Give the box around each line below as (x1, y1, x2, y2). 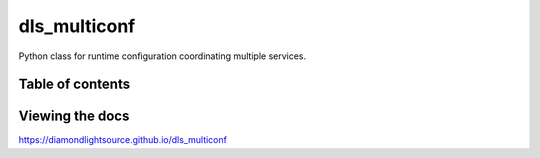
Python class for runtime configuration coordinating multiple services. (18, 50, 307, 62)
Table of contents (18, 76, 130, 93)
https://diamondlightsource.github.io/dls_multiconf (18, 134, 227, 146)
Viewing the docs (18, 108, 130, 125)
